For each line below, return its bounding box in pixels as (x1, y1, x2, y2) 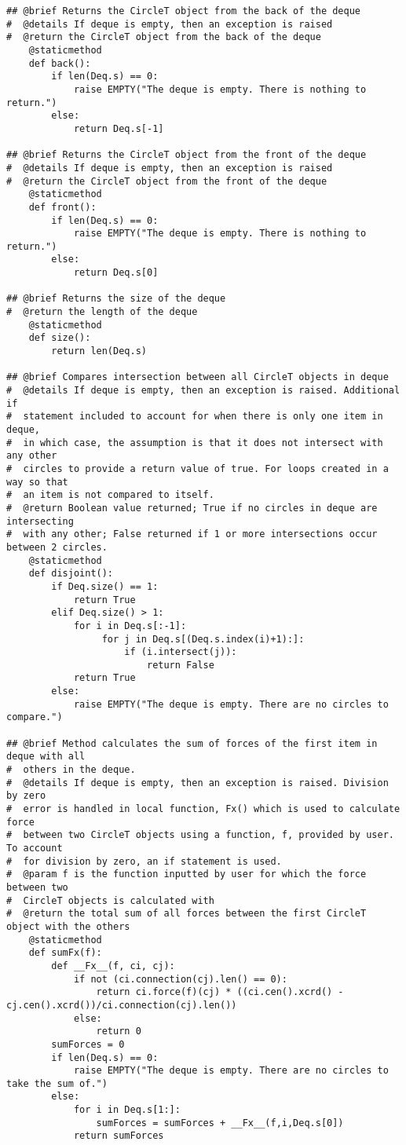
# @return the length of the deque (6, 306, 198, 318)
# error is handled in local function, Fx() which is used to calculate (6, 803, 401, 815)
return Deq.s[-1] (73, 123, 164, 134)
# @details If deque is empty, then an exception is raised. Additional (6, 385, 401, 397)
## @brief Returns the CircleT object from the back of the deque (6, 5, 361, 16)
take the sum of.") (6, 1077, 108, 1089)
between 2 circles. (6, 541, 108, 553)
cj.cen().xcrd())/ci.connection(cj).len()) (6, 999, 237, 1011)
